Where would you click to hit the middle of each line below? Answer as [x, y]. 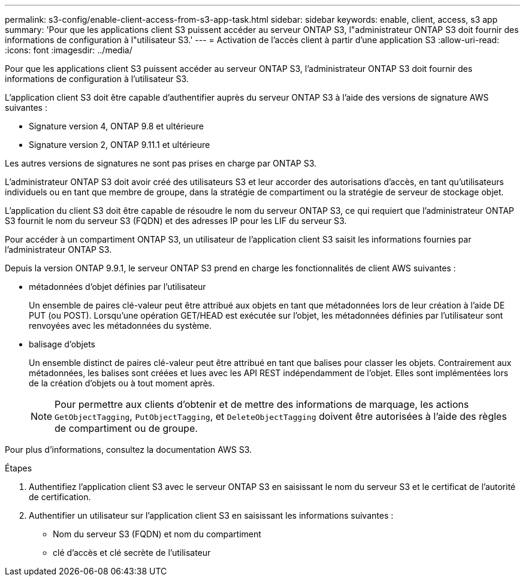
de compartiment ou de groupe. [126, 428]
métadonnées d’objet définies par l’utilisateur [117, 287]
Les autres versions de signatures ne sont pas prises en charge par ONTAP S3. [161, 163]
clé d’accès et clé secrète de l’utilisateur [132, 553]
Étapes [19, 468]
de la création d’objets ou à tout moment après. [122, 383]
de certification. [60, 497]
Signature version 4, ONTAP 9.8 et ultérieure [116, 126]
